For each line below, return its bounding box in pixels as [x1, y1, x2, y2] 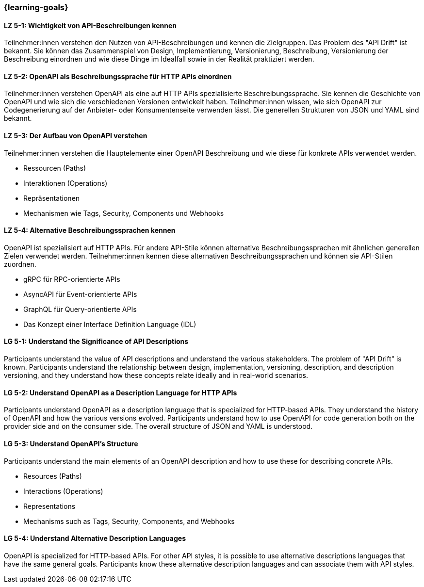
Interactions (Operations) [23, 487, 103, 495]
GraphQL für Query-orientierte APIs [23, 305, 137, 313]
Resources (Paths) [23, 472, 82, 480]
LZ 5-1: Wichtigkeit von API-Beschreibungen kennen [4, 21, 177, 30]
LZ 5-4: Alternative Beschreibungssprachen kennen [4, 226, 176, 235]
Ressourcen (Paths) [23, 163, 86, 172]
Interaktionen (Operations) [23, 179, 108, 187]
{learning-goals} [4, 2, 68, 12]
